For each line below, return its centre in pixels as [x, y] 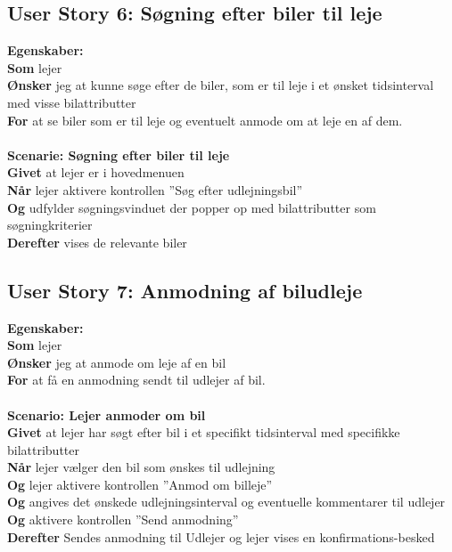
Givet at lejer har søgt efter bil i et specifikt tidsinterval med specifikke [204, 432]
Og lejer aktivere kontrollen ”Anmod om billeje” [140, 484]
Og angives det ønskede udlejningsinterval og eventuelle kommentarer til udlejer [226, 502]
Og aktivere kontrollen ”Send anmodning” [123, 520]
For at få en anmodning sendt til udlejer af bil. [136, 380]
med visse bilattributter [72, 102]
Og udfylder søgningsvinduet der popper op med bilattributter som [192, 207]
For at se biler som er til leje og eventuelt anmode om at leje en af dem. [205, 120]
